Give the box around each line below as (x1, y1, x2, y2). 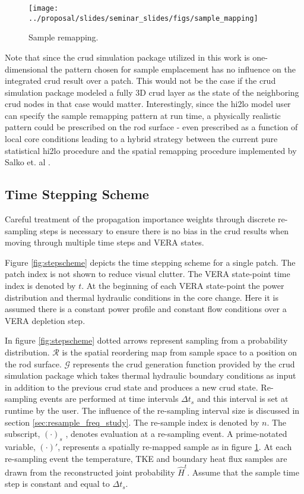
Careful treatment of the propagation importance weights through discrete (5, 213, 275, 225)
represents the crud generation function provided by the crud (72, 357, 295, 370)
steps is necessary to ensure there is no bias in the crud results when (40, 224, 289, 237)
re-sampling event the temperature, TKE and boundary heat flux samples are (5, 452, 287, 464)
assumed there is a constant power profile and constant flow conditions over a (5, 303, 287, 315)
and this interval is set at (197, 392, 289, 405)
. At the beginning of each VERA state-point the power (81, 279, 284, 292)
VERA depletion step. (5, 314, 85, 326)
